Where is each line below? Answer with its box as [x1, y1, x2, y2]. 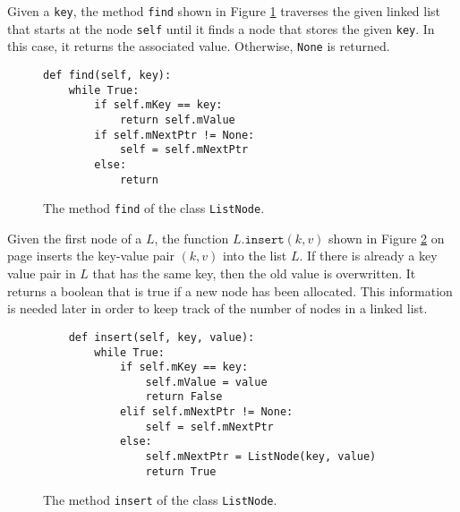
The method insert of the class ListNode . [43, 491, 277, 509]
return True [145, 465, 217, 478]
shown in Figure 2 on [328, 228, 445, 247]
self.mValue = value [145, 375, 268, 388]
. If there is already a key [299, 246, 438, 265]
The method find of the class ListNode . [43, 199, 265, 218]
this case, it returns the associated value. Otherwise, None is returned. [7, 37, 390, 55]
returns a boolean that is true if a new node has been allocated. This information [7, 281, 453, 300]
